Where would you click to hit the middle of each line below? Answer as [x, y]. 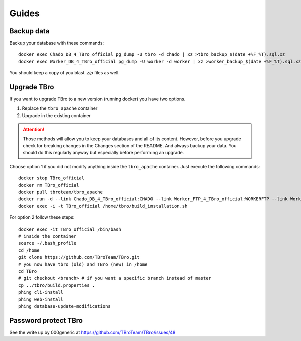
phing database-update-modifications [65, 306]
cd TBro [28, 271]
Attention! [34, 129]
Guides [25, 13]
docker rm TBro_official [49, 185]
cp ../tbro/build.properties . [57, 285]
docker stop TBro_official [51, 178]
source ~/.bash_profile [47, 243]
